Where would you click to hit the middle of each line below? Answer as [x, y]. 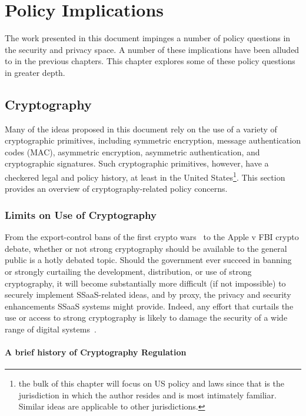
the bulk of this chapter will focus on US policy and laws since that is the [151, 383]
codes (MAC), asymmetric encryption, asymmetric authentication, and [132, 152]
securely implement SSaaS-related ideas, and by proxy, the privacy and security [148, 294]
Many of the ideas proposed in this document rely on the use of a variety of [141, 129]
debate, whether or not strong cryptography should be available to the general [146, 248]
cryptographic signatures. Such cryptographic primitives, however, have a [137, 163]
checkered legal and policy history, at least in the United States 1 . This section [145, 176]
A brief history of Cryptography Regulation [96, 352]
